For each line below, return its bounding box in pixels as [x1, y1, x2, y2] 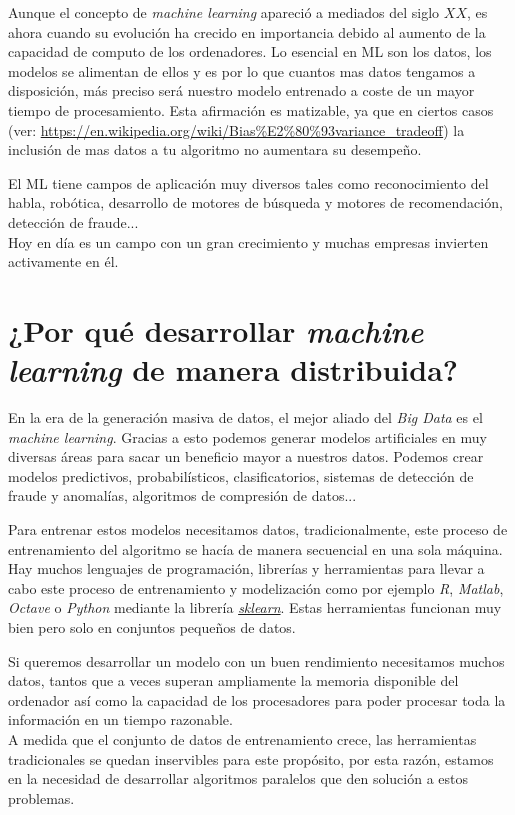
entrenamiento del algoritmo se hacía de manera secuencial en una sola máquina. [8, 538, 503, 559]
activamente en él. [8, 251, 119, 272]
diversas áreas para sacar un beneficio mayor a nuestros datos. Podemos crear [8, 446, 484, 467]
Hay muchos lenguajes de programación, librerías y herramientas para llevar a [8, 558, 485, 579]
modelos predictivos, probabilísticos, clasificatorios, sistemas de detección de [8, 465, 474, 486]
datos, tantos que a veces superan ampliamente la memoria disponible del [8, 670, 459, 691]
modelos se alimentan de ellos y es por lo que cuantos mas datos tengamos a [8, 60, 476, 81]
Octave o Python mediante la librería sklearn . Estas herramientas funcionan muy [8, 597, 502, 618]
